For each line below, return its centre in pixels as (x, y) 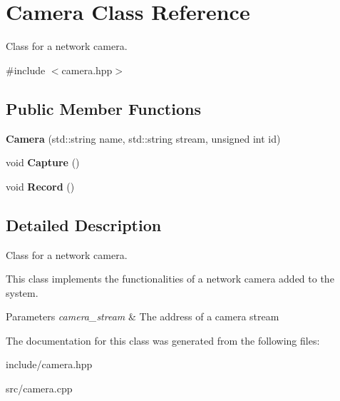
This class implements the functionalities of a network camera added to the (170, 279)
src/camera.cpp (39, 389)
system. (22, 292)
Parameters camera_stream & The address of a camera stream (143, 316)
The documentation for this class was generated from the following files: (163, 340)
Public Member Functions (103, 108)
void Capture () (43, 162)
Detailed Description (84, 224)
